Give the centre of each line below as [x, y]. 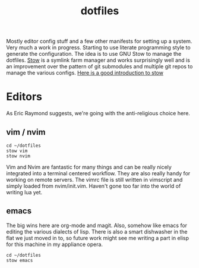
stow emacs [20, 260]
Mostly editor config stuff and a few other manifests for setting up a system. [99, 41]
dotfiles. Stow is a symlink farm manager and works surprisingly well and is [98, 60]
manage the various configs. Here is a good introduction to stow [85, 73]
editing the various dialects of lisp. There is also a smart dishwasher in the [97, 231]
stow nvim [18, 156]
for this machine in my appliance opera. [54, 244]
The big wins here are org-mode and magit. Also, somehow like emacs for [97, 225]
